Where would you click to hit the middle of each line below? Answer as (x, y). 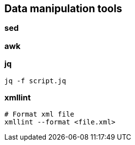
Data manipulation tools (63, 9)
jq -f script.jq (35, 81)
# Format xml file (39, 114)
